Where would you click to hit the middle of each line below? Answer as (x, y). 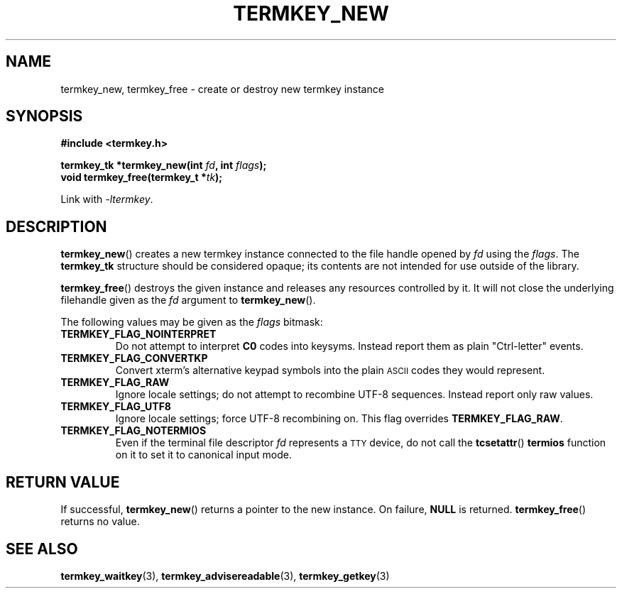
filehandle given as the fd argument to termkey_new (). (188, 300)
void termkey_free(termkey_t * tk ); (142, 177)
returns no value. (100, 522)
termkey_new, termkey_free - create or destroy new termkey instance (222, 89)
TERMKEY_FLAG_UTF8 (116, 407)
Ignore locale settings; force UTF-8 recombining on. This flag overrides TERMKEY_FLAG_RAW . (339, 419)
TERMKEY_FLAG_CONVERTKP (134, 358)
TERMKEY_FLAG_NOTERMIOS (133, 431)
